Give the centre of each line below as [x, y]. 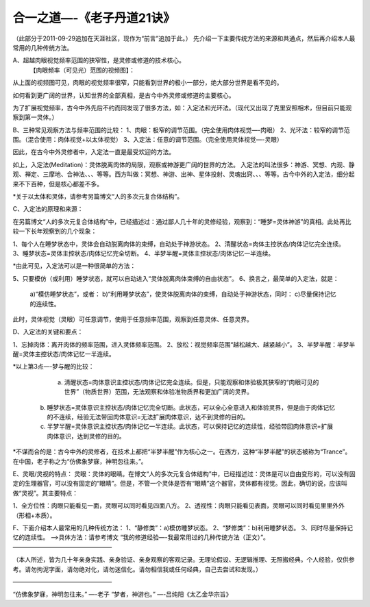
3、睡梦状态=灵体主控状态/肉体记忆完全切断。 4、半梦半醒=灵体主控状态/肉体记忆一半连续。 [144, 253]
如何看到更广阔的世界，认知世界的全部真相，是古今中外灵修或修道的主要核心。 [124, 95]
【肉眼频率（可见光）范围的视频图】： [82, 70]
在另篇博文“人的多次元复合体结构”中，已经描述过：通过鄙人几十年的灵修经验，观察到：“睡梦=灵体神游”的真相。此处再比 [182, 221]
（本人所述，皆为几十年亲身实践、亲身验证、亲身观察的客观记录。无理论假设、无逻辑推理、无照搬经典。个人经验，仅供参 [184, 560]
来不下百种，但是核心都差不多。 [58, 184]
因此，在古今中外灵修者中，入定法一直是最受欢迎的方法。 [94, 152]
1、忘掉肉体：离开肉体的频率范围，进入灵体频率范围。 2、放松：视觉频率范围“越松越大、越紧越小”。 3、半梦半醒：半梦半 [184, 344]
